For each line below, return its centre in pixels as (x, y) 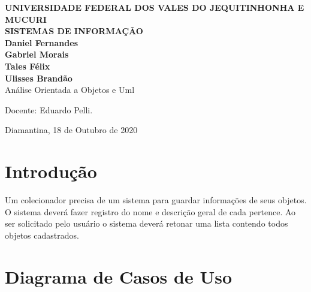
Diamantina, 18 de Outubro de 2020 (71, 130)
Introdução (51, 171)
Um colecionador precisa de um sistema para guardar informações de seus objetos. (156, 200)
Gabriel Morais (37, 54)
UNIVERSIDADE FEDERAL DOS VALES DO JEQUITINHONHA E (155, 7)
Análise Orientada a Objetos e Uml (70, 90)
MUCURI (26, 19)
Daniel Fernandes (41, 42)
